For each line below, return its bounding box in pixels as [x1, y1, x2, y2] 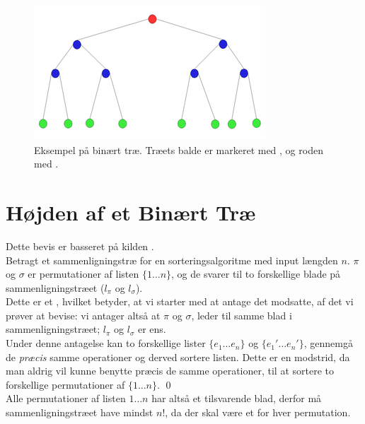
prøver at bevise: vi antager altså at [6, 307, 161, 322]
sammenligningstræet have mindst [6, 405, 153, 420]
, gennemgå [303, 336, 353, 351]
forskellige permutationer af [6, 377, 125, 391]
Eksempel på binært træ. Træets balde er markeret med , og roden [34, 142, 323, 157]
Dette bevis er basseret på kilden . [6, 238, 154, 253]
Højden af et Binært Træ [6, 197, 256, 226]
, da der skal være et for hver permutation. [165, 405, 351, 420]
